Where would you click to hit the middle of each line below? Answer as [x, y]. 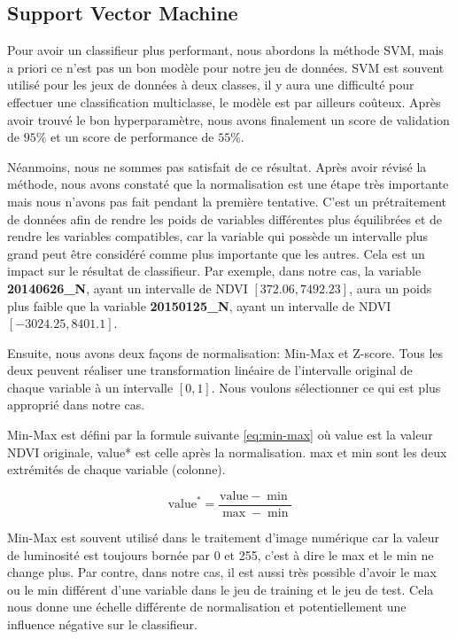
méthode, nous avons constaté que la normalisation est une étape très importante [228, 184]
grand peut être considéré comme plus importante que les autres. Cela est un [216, 253]
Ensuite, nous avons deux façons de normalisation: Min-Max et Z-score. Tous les [225, 352]
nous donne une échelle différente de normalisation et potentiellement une [207, 607]
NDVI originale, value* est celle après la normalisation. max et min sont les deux [227, 452]
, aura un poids [391, 288]
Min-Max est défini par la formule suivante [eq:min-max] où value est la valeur [220, 435]
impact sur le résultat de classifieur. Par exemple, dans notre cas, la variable [214, 271]
